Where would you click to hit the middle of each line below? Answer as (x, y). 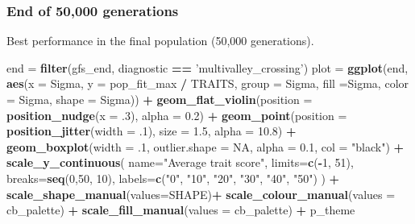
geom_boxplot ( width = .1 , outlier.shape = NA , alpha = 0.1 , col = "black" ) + (205, 146)
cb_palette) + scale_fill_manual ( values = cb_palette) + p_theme (181, 210)
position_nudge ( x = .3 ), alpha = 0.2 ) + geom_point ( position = (177, 115)
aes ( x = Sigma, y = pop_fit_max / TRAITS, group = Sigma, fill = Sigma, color (208, 83)
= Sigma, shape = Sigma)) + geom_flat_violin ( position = (160, 99)
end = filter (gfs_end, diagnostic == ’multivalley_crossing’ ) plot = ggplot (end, (207, 67)
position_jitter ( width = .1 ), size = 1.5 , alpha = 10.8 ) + (151, 131)
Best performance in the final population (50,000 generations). (160, 41)
